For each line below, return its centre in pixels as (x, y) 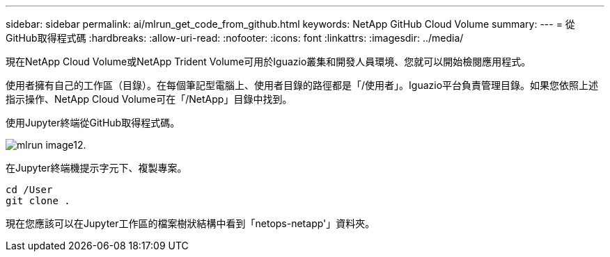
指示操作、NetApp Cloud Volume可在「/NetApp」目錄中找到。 (149, 99)
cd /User (29, 190)
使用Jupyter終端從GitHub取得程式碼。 (93, 123)
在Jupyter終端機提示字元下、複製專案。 (96, 168)
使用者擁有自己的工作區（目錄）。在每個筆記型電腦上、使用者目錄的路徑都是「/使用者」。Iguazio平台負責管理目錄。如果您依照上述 (302, 85)
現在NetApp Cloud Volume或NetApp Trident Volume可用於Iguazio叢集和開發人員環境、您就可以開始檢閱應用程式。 (268, 61)
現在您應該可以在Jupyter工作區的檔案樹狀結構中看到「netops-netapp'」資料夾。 (190, 223)
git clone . (38, 201)
